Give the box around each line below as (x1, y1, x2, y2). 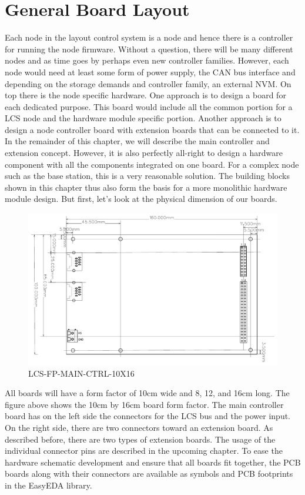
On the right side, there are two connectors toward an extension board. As (5, 421, 273, 433)
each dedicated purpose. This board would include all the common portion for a (5, 100, 293, 112)
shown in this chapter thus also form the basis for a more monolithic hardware (5, 181, 287, 193)
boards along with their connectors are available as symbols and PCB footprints (5, 467, 293, 480)
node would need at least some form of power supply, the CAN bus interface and (5, 65, 296, 78)
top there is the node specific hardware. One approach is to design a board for (5, 89, 286, 101)
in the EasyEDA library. (5, 479, 92, 491)
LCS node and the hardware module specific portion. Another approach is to (5, 112, 281, 124)
